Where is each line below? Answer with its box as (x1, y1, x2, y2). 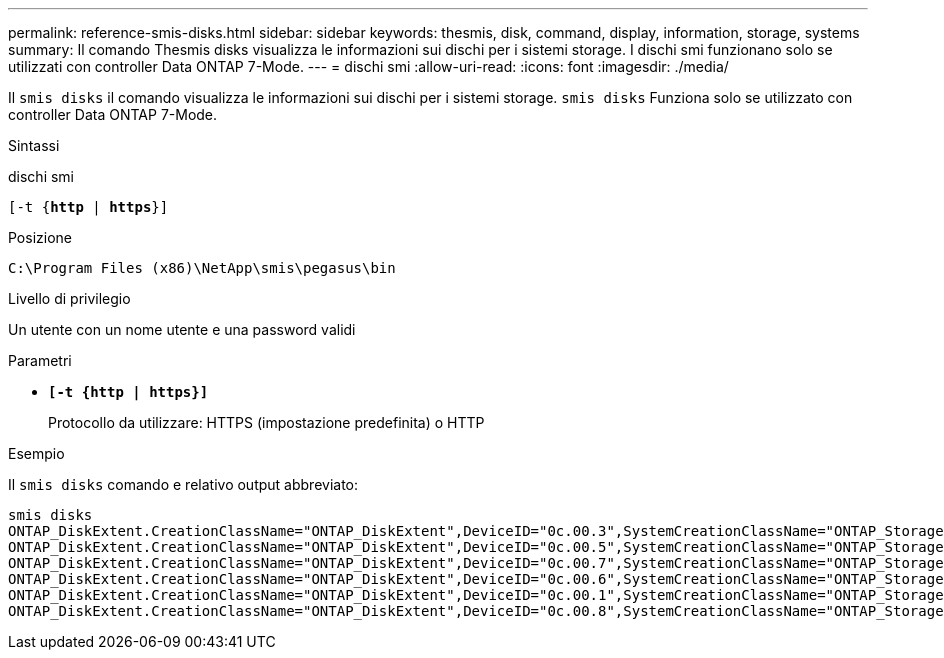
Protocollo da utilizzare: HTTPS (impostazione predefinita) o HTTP (48, 414, 485, 431)
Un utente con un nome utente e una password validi (8, 321, 356, 338)
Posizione (8, 229, 72, 246)
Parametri (8, 352, 72, 369)
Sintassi (8, 137, 60, 154)
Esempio (8, 445, 65, 462)
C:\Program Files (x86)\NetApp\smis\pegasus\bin (8, 260, 396, 276)
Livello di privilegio (8, 290, 131, 307)
